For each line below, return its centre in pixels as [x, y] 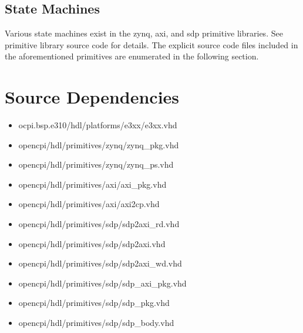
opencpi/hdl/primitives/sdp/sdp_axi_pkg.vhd [102, 283]
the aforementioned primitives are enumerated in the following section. [132, 56]
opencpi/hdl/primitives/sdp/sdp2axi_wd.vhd [100, 263]
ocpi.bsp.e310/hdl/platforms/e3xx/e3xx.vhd [98, 125]
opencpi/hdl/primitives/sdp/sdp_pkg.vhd [94, 303]
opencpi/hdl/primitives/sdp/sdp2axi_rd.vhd [99, 224]
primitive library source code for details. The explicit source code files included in [151, 44]
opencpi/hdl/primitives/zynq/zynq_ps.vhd [96, 164]
